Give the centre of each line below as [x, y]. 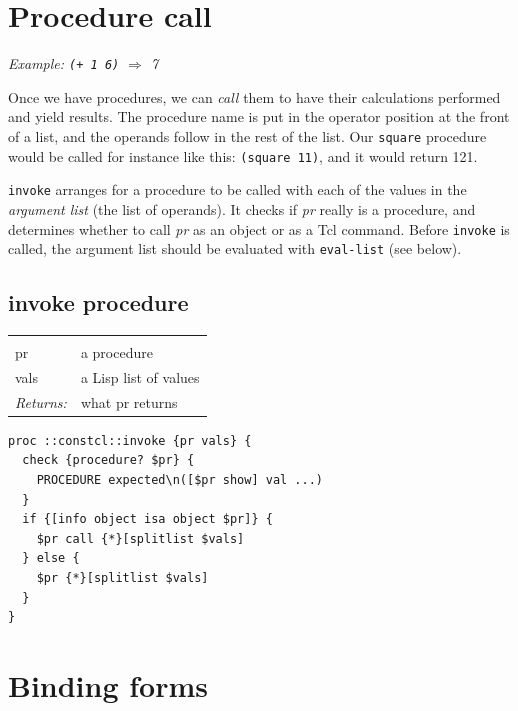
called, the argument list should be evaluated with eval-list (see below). [235, 248]
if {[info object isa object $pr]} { [147, 519]
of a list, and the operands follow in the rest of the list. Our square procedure [247, 135]
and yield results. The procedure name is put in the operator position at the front [259, 116]
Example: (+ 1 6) [64, 63]
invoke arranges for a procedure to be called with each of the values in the [237, 189]
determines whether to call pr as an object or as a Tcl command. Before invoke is [259, 228]
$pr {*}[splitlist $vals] [122, 577]
